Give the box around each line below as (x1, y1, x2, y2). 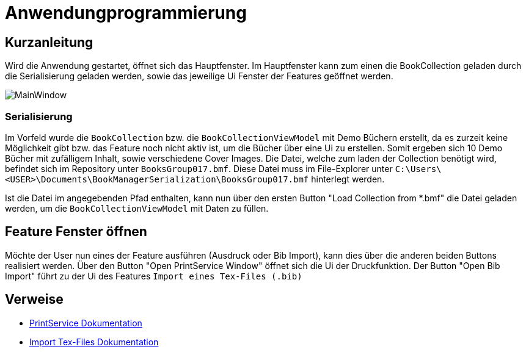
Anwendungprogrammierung (5, 2, 247, 23)
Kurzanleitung (5, 34, 93, 50)
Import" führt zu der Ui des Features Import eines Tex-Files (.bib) (5, 270, 302, 281)
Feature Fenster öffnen (5, 224, 147, 240)
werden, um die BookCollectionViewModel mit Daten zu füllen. (5, 203, 269, 214)
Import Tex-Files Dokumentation (29, 336, 159, 347)
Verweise (5, 292, 64, 307)
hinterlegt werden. (311, 173, 385, 184)
